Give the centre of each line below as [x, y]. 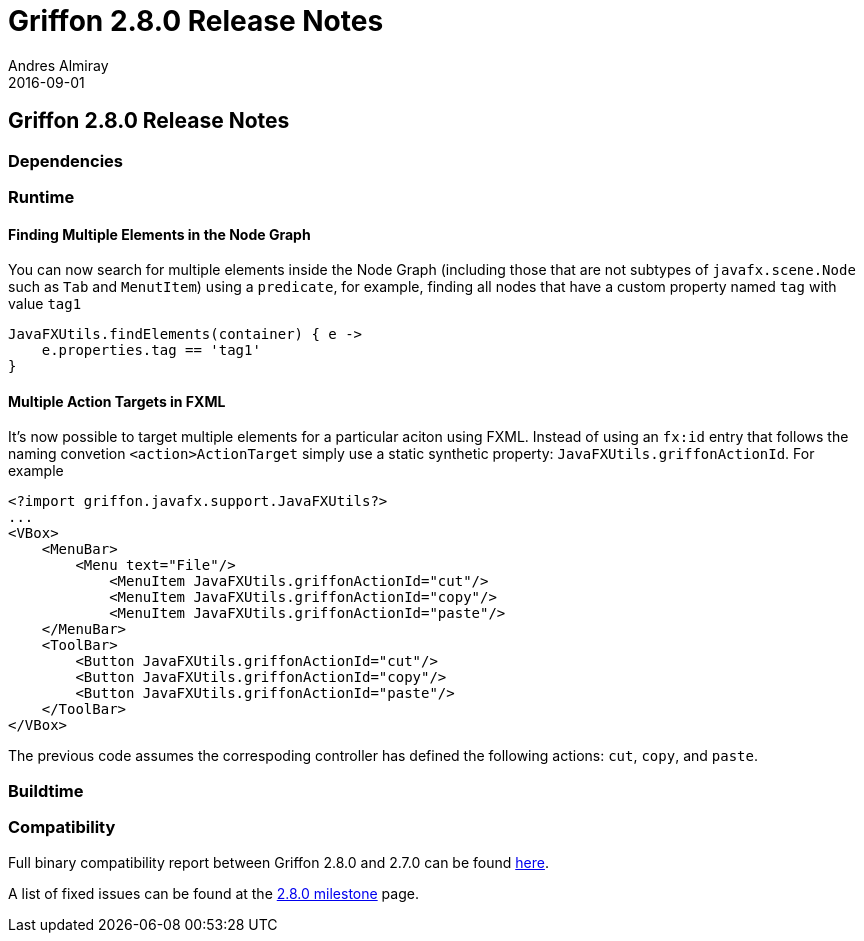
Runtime [41, 196]
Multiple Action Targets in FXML [117, 401]
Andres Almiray [58, 65]
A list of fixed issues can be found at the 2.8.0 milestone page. [213, 893]
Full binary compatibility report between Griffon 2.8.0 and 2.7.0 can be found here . [278, 862]
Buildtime [46, 790]
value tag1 [45, 304]
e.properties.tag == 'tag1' [151, 350]
